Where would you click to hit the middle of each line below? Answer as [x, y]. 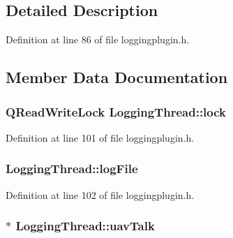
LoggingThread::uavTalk [85, 226]
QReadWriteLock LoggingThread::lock [116, 111]
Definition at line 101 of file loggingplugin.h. [100, 137]
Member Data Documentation [117, 77]
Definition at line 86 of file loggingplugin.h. [98, 39]
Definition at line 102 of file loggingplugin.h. [100, 194]
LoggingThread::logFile [72, 169]
